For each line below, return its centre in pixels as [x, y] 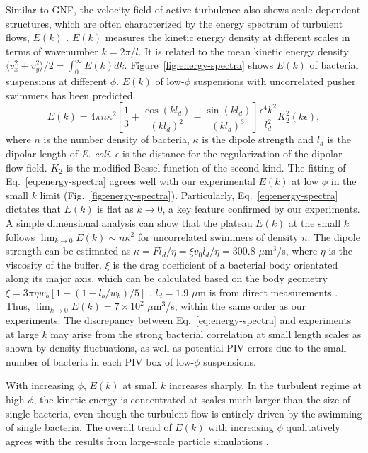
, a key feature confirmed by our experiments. [261, 209]
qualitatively [313, 427]
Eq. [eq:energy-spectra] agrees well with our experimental [131, 181]
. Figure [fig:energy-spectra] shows [199, 65]
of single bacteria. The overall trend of [89, 427]
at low [305, 181]
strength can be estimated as [68, 251]
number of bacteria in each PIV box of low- [100, 361]
